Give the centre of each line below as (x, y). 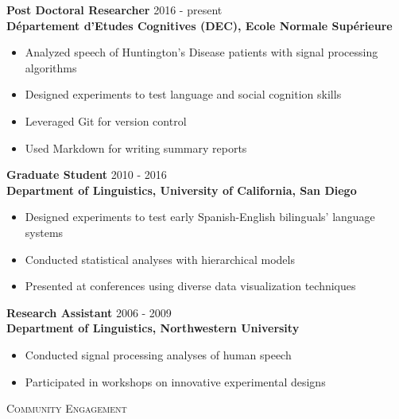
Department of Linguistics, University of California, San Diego (182, 190)
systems (44, 232)
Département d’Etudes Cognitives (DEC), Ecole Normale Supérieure (199, 25)
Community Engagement (67, 408)
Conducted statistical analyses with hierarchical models (160, 259)
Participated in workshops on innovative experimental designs (175, 381)
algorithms (51, 67)
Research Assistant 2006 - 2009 (89, 312)
